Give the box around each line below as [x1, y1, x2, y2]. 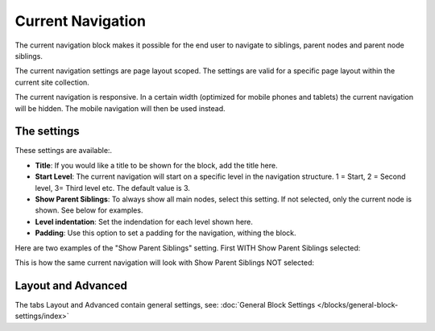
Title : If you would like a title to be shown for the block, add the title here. [35, 160, 278, 170]
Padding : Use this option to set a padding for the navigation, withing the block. [35, 228, 297, 238]
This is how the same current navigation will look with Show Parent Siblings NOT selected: [14, 258, 314, 267]
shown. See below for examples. [35, 205, 143, 215]
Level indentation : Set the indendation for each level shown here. [35, 217, 254, 226]
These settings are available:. [14, 146, 113, 155]
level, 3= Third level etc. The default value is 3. [35, 183, 191, 192]
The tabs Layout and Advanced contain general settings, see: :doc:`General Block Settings [14, 300, 316, 309]
